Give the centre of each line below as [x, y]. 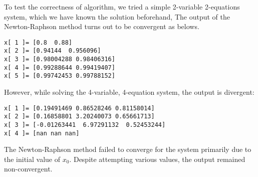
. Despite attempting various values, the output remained [157, 159]
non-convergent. [28, 169]
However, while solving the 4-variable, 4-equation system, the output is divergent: [129, 92]
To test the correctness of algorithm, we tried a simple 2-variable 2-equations [122, 7]
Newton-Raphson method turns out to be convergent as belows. [102, 26]
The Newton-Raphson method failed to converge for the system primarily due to [128, 149]
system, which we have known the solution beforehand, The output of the [117, 16]
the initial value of [32, 159]
